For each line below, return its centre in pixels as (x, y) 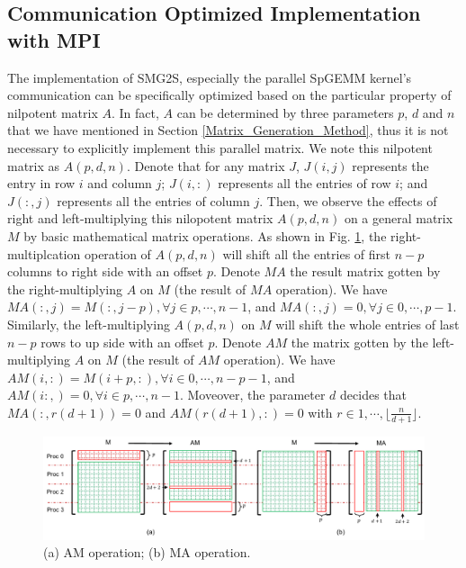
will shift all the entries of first (307, 253)
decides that (374, 395)
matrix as (34, 165)
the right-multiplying (65, 289)
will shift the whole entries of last (367, 324)
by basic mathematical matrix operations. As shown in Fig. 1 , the (205, 235)
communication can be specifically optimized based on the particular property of (229, 95)
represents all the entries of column (153, 200)
